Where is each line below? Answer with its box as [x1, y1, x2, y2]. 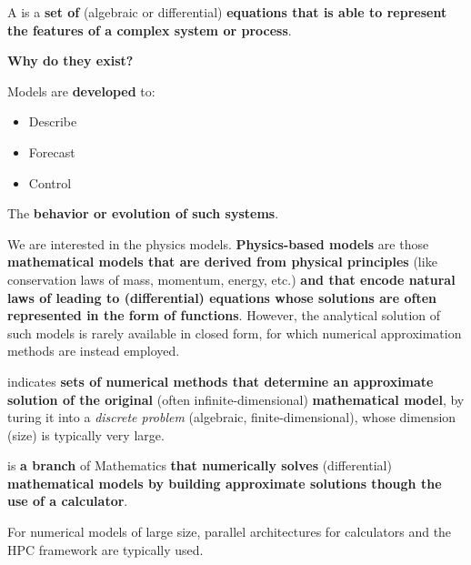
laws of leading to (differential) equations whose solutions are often [7, 288, 437, 307]
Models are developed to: [7, 81, 155, 100]
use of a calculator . [7, 491, 128, 510]
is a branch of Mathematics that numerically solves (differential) [7, 456, 392, 475]
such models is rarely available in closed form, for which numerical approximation [7, 323, 462, 342]
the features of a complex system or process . [7, 20, 292, 39]
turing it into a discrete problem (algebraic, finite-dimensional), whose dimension [7, 408, 456, 427]
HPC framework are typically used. [7, 540, 204, 559]
